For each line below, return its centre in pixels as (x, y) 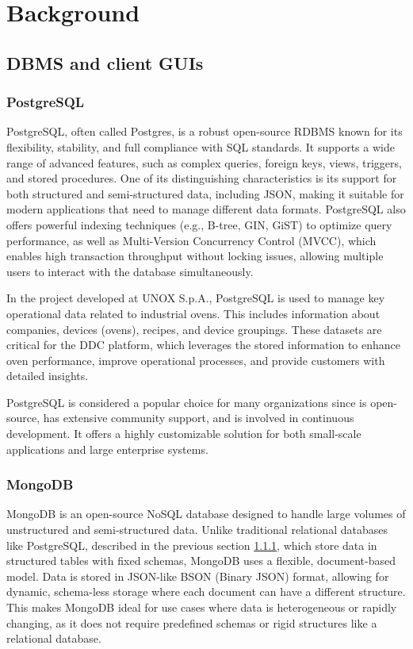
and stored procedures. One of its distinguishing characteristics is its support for (202, 178)
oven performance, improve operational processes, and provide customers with (196, 360)
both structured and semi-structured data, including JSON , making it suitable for (205, 193)
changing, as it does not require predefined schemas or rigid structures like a (192, 622)
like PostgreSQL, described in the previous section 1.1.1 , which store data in (192, 545)
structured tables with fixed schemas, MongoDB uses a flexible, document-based (201, 561)
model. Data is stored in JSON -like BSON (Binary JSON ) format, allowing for (198, 576)
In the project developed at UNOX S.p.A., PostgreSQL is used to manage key (196, 298)
